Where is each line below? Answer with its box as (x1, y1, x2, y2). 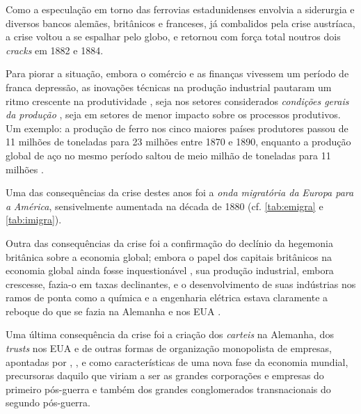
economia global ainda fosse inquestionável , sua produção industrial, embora (6, 263, 334, 278)
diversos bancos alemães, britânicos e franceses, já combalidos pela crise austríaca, (6, 15, 355, 30)
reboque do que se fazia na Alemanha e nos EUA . (6, 303, 221, 318)
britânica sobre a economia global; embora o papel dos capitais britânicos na (6, 249, 332, 264)
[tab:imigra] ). (6, 212, 62, 227)
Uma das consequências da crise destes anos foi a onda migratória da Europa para (6, 185, 354, 200)
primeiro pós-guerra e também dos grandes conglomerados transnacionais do (6, 381, 331, 396)
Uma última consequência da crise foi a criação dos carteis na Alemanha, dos (6, 327, 334, 342)
